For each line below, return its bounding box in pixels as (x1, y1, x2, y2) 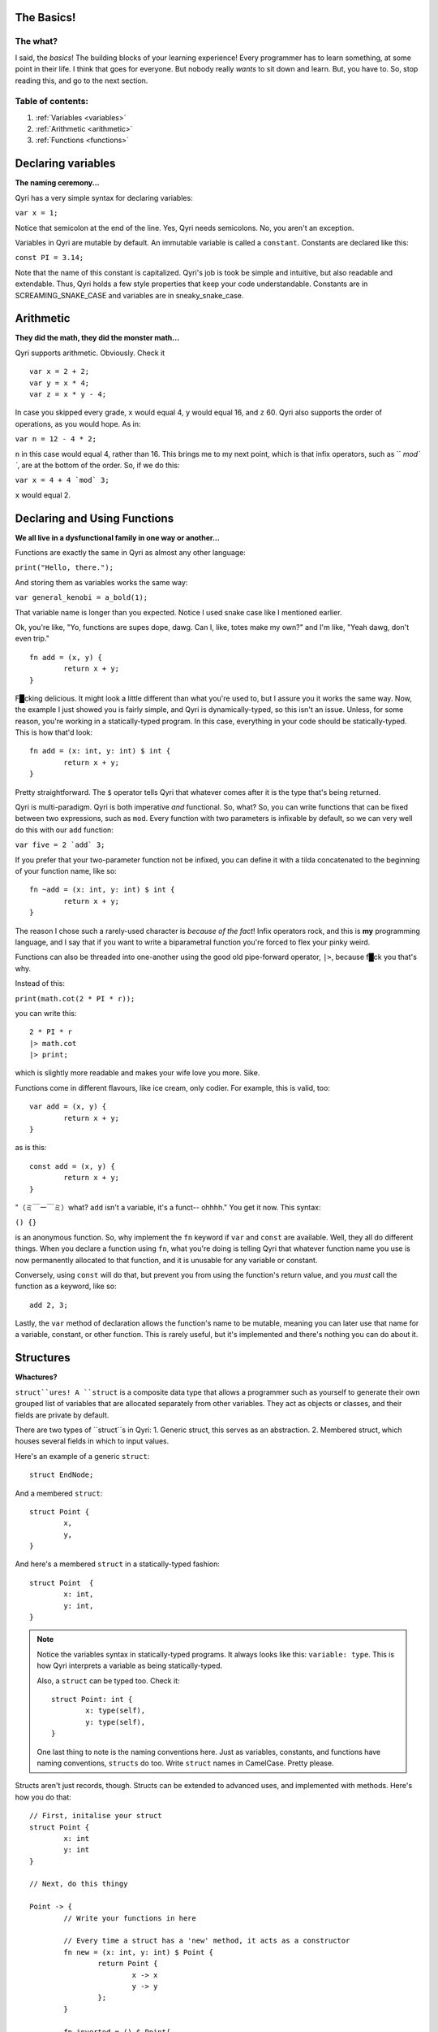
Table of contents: (15, 96, 89, 107)
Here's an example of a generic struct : (15, 1451, 150, 1461)
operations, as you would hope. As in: (15, 419, 141, 428)
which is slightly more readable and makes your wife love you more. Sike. (15, 1068, 260, 1078)
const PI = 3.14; (15, 253, 84, 263)
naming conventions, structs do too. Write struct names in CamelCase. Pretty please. (36, 1758, 334, 1768)
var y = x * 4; (29, 378, 90, 388)
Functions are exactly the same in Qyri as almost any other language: (15, 548, 247, 557)
